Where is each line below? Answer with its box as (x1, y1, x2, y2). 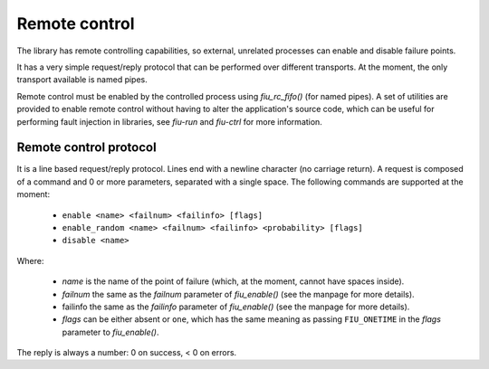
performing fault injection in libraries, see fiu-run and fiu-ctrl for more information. (16, 116, 323, 127)
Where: (16, 255, 44, 266)
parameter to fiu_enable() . (62, 326, 159, 337)
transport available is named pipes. (16, 74, 149, 85)
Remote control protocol (16, 140, 158, 156)
